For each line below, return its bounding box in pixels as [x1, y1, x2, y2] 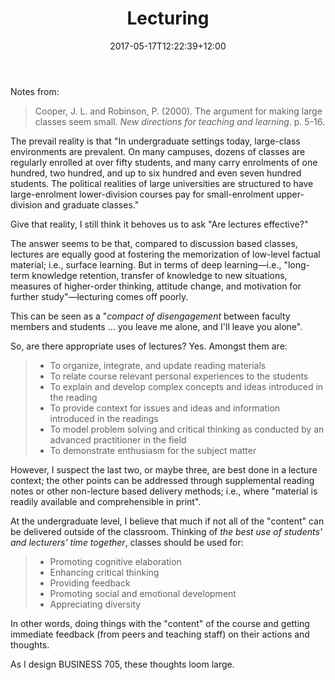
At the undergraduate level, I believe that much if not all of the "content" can [10, 515, 325, 527]
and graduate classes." [44, 198, 140, 211]
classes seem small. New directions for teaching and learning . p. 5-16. [34, 115, 326, 127]
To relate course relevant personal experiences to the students [49, 370, 309, 382]
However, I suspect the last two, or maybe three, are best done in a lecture [10, 463, 318, 476]
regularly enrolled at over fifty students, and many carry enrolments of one [10, 156, 318, 168]
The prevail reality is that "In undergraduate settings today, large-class [10, 135, 301, 147]
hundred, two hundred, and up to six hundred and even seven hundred [10, 167, 302, 179]
